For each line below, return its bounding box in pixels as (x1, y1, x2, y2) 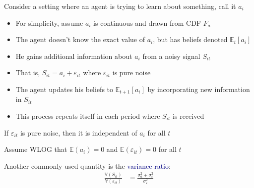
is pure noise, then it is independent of (20, 127, 137, 138)
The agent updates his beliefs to (15, 84, 114, 94)
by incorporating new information (147, 84, 250, 94)
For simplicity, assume (15, 17, 83, 28)
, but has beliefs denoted (153, 34, 228, 45)
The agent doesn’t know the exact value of (15, 34, 145, 45)
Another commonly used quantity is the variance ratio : (4, 160, 171, 171)
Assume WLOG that (4, 144, 67, 154)
